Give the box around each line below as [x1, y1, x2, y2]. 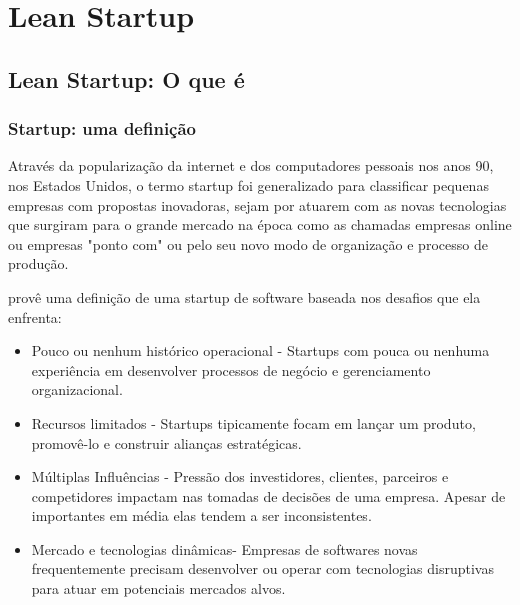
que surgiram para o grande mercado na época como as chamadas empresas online [8, 214, 512, 235]
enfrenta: [8, 306, 62, 327]
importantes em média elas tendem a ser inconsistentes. [31, 505, 372, 526]
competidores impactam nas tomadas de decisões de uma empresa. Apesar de [31, 485, 506, 506]
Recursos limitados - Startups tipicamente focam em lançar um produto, [31, 412, 476, 433]
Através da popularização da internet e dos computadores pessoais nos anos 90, [8, 155, 494, 176]
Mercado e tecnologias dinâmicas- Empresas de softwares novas [31, 538, 418, 559]
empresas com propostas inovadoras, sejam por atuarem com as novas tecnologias [8, 194, 507, 215]
